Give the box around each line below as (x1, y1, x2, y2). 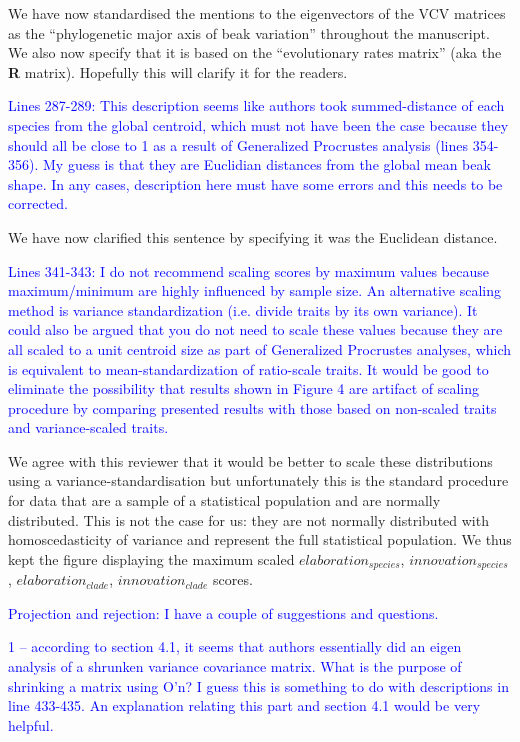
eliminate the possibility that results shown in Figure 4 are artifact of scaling (8, 378, 479, 399)
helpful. (8, 714, 54, 735)
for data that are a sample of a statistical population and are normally (8, 490, 441, 511)
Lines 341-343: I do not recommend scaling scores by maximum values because (8, 260, 489, 281)
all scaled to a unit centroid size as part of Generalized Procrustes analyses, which (8, 338, 512, 359)
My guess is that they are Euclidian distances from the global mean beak (42, 154, 491, 175)
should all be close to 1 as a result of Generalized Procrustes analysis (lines (8, 134, 468, 155)
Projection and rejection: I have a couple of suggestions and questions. (8, 602, 439, 623)
